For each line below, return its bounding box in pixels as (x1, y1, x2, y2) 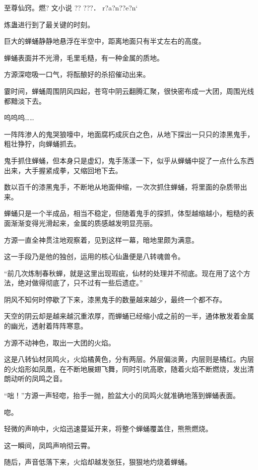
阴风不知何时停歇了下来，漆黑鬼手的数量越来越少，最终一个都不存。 (4, 294, 226, 304)
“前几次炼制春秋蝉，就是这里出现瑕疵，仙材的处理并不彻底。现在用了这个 (4, 268, 244, 278)
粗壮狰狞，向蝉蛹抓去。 (4, 138, 80, 149)
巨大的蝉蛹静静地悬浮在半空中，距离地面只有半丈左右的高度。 (4, 36, 205, 46)
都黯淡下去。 (4, 95, 46, 106)
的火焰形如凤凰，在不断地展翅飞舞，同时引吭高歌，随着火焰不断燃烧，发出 (4, 363, 247, 374)
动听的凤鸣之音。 (10, 373, 66, 384)
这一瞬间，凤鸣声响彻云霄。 (4, 440, 94, 450)
